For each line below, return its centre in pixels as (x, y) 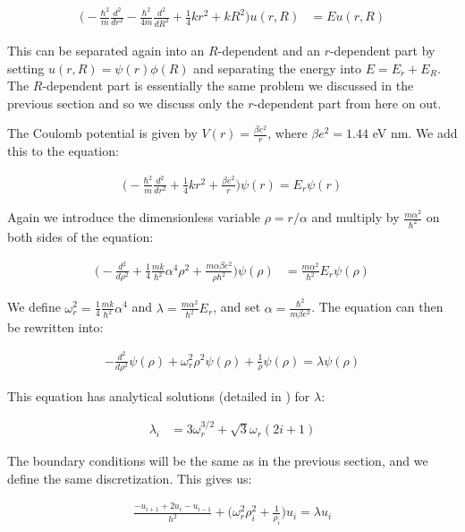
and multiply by (355, 217)
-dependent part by (382, 50)
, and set (237, 307)
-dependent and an (269, 50)
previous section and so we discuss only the (126, 103)
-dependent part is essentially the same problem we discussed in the (228, 86)
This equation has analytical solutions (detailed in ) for (159, 395)
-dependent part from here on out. (347, 103)
